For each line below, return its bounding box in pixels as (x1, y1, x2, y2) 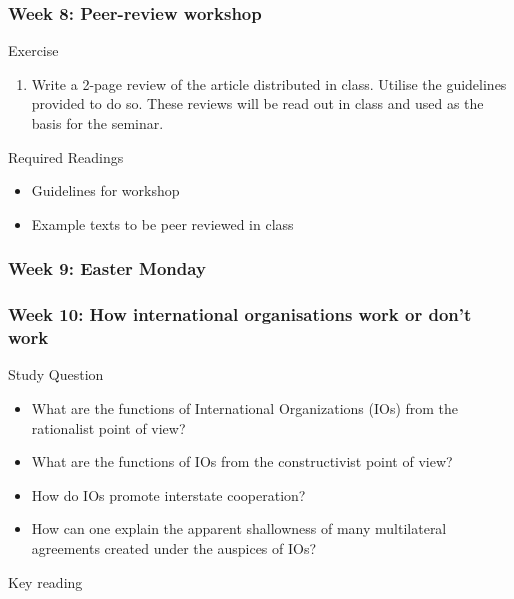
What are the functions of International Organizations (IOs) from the (31, 397, 459, 418)
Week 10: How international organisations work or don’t (8, 302, 472, 327)
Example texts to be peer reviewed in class (31, 213, 294, 234)
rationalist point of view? (31, 417, 186, 438)
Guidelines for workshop (31, 180, 180, 201)
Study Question (8, 364, 104, 385)
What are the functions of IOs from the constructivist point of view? (31, 451, 453, 472)
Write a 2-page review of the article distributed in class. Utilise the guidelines (31, 73, 507, 94)
